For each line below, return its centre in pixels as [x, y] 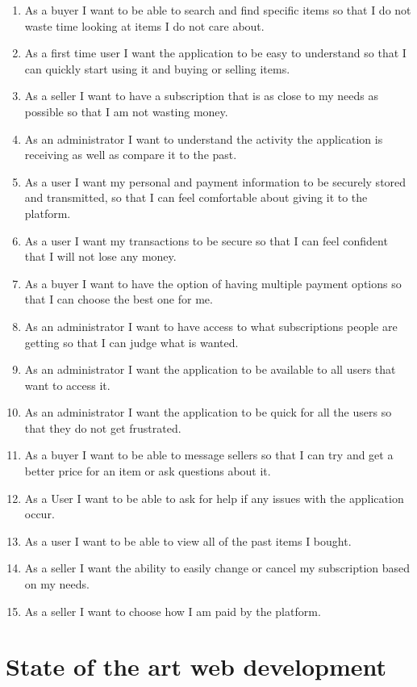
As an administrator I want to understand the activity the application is [204, 138]
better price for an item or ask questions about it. [148, 471]
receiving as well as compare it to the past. [131, 155]
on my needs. [57, 584]
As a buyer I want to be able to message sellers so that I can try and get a [209, 455]
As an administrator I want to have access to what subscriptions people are [211, 326]
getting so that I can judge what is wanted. [131, 342]
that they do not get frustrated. [103, 427]
